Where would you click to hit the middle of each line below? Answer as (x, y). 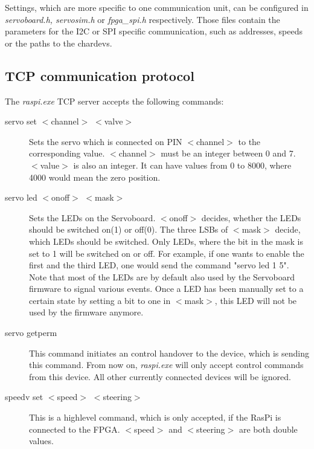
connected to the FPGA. (75, 429)
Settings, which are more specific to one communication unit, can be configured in (157, 7)
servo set (21, 121)
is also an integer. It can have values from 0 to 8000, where (182, 165)
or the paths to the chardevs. (59, 43)
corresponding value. (67, 153)
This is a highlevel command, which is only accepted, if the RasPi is (155, 417)
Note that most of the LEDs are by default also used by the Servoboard (162, 276)
